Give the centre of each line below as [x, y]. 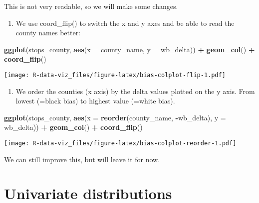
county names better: [48, 33]
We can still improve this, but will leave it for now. [82, 159]
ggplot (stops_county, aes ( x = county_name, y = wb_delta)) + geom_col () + [129, 49]
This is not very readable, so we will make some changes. [91, 6]
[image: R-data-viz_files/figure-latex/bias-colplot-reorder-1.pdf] [120, 143]
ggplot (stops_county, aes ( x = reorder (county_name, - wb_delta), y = [115, 117]
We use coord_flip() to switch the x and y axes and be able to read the [125, 23]
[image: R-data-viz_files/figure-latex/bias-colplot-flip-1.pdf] [115, 75]
